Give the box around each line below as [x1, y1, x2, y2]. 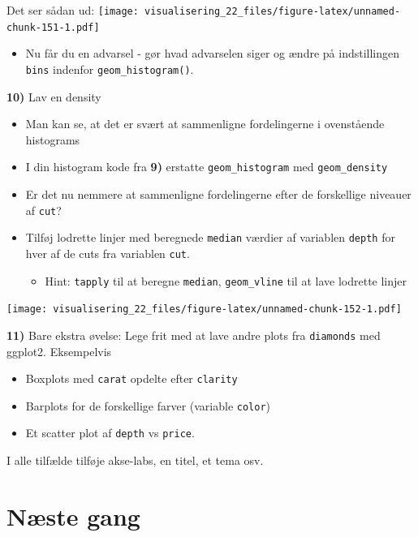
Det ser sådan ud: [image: [6, 2, 139, 18]
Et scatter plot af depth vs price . [25, 424, 195, 441]
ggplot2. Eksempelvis [6, 342, 112, 359]
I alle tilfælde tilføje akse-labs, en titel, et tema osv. [6, 452, 264, 469]
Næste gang [6, 499, 140, 532]
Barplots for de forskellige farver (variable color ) [25, 397, 271, 414]
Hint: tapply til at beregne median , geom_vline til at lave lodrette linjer [45, 272, 407, 289]
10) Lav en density [6, 88, 101, 105]
